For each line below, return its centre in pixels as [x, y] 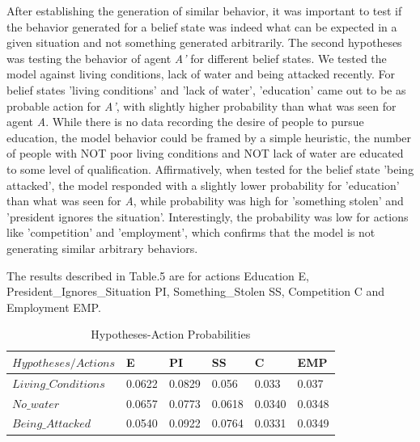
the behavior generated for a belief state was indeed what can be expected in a [202, 26]
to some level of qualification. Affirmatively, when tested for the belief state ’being [210, 168]
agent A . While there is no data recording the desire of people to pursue [185, 122]
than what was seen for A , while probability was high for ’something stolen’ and [205, 201]
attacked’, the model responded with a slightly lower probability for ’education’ [203, 185]
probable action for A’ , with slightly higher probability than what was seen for [202, 105]
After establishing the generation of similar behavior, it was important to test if [204, 11]
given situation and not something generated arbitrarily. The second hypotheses [204, 42]
